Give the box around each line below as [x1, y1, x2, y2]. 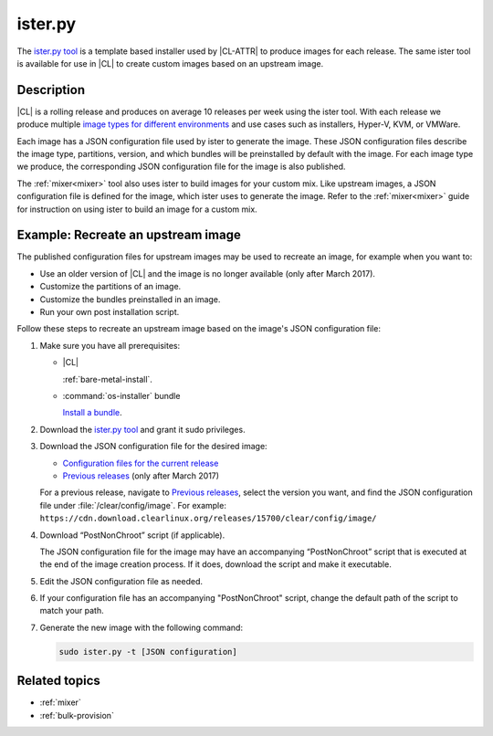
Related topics [16, 673, 100, 689]
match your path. [39, 605, 104, 616]
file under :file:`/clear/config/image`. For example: [39, 499, 227, 510]
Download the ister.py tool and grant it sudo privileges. [39, 424, 246, 435]
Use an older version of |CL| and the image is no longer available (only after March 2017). [39, 268, 376, 279]
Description [16, 82, 86, 98]
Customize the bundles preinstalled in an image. [39, 293, 221, 305]
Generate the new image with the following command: [39, 622, 244, 633]
